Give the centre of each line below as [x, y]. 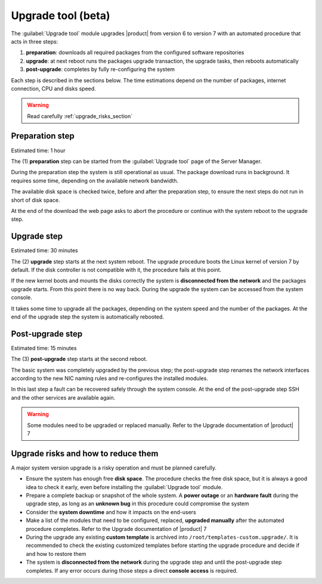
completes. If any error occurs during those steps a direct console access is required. [132, 570]
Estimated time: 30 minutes [44, 251]
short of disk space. [35, 200]
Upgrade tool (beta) [61, 16]
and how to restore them [56, 554]
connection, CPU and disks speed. [54, 88]
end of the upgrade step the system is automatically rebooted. [87, 317]
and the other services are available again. [63, 397]
